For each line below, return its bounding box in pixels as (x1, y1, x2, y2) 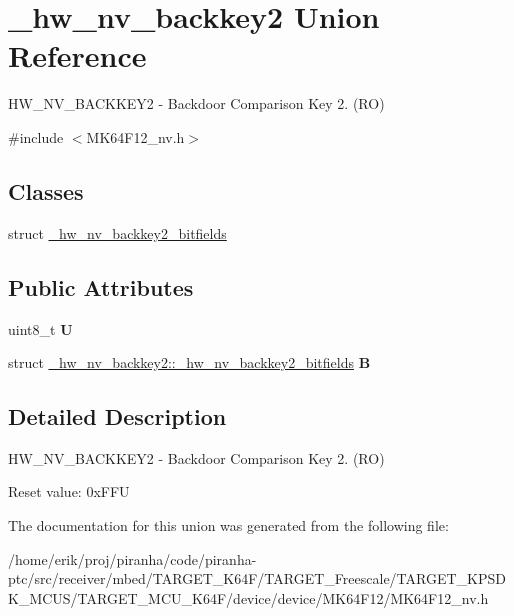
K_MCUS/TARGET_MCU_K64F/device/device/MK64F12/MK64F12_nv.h (8, 587, 489, 608)
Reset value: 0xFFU (8, 481, 130, 502)
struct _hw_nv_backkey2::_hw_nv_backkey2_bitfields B (8, 352, 371, 373)
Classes (8, 175, 84, 206)
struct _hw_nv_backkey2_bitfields (8, 222, 227, 243)
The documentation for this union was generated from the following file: (8, 515, 449, 536)
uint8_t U (8, 318, 73, 339)
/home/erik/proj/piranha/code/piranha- (8, 548, 257, 569)
